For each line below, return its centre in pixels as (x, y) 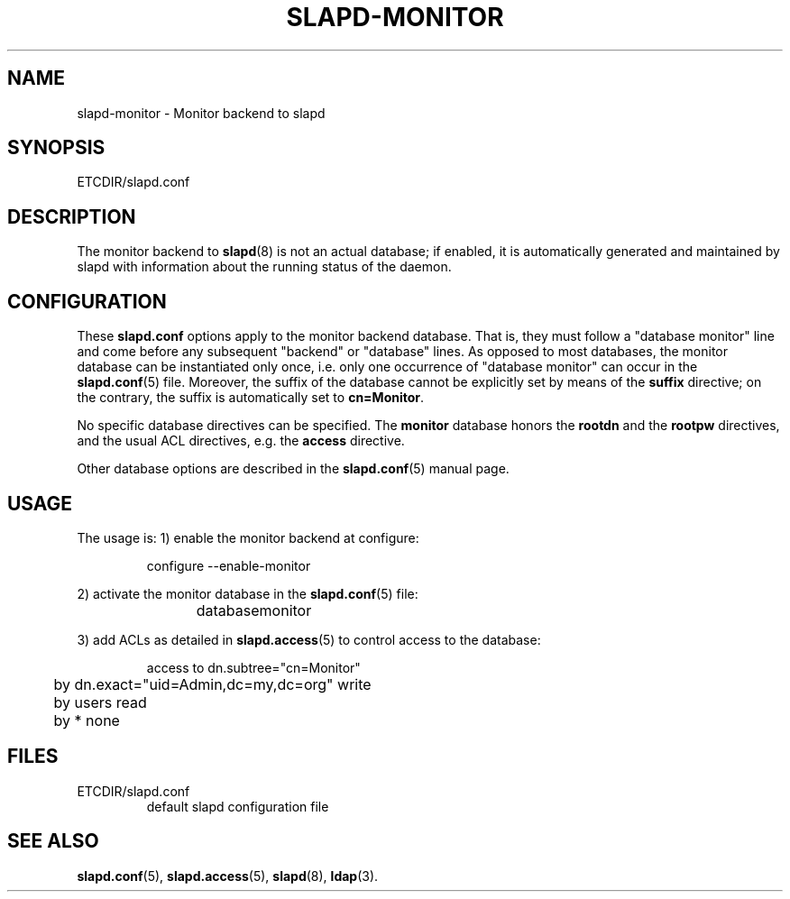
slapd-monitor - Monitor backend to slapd (201, 113)
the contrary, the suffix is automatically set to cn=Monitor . (251, 398)
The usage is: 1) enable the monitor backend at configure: (248, 537)
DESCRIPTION (72, 216)
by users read (100, 702)
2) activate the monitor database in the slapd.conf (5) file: (248, 593)
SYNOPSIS (56, 148)
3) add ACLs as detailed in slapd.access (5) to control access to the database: (309, 639)
